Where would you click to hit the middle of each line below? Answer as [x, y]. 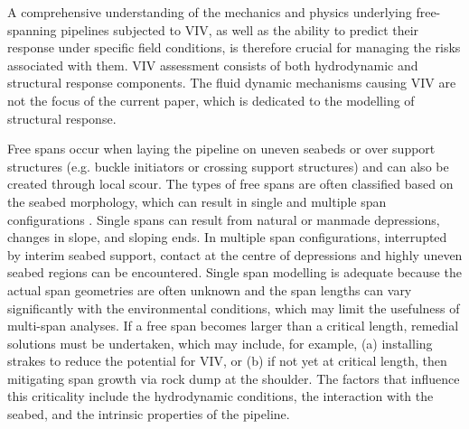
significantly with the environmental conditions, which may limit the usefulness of [234, 308]
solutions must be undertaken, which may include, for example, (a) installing [220, 343]
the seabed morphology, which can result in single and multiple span [197, 201]
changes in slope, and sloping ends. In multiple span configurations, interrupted [227, 237]
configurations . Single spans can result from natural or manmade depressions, [224, 219]
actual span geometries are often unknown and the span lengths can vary [210, 289]
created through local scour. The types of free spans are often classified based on [230, 184]
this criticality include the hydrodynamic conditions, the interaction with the [220, 396]
